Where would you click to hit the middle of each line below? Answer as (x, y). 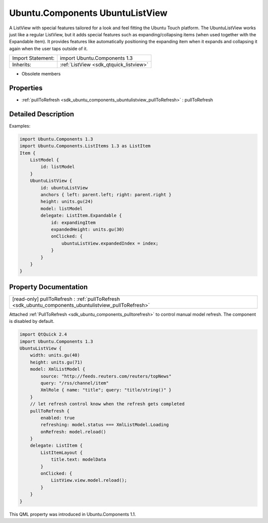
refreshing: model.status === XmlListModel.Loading (105, 425)
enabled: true (58, 418)
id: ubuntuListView (64, 188)
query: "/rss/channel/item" (75, 383)
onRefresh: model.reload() (73, 432)
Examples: (20, 126)
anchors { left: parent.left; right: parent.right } (106, 195)
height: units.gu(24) (67, 202)
